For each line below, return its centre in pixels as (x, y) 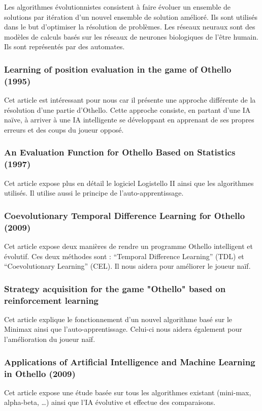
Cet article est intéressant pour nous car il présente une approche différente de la (130, 100)
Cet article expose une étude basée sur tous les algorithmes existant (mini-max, (128, 392)
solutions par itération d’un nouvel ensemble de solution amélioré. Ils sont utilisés (131, 17)
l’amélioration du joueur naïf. (50, 339)
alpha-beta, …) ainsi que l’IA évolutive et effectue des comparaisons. (110, 402)
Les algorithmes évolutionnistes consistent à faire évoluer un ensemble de (118, 7)
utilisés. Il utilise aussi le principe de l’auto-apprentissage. (94, 193)
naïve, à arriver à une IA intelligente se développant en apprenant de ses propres (129, 120)
